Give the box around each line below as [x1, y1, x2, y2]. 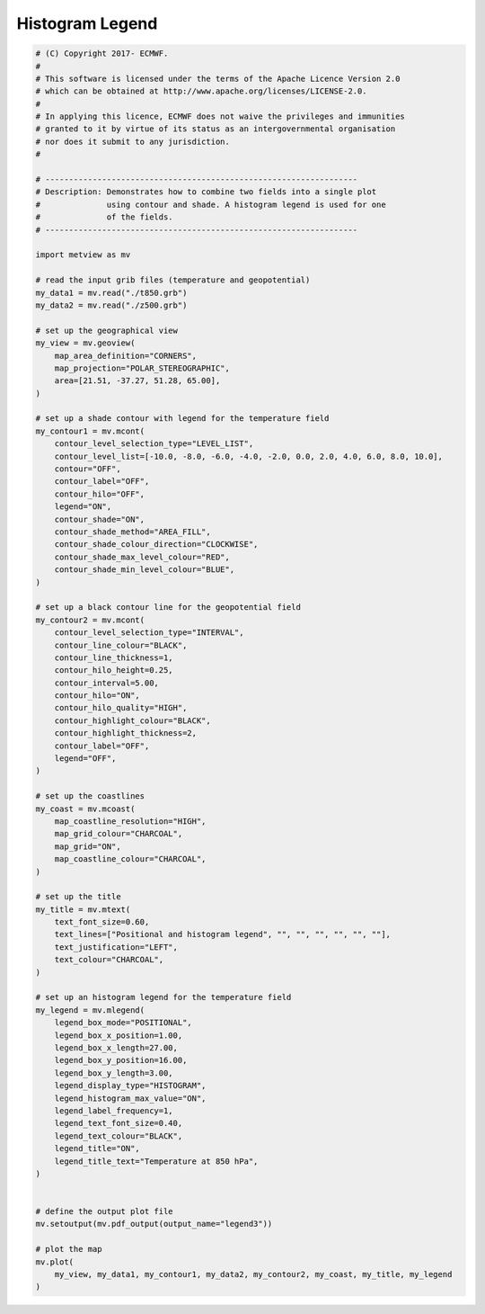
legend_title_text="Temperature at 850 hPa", [54, 1156, 259, 1167]
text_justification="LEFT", [54, 942, 179, 952]
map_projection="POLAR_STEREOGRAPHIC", [54, 362, 231, 373]
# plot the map [35, 1244, 102, 1255]
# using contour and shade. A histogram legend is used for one [35, 199, 386, 210]
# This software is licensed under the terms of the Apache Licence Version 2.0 [35, 73, 401, 84]
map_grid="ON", [54, 841, 121, 852]
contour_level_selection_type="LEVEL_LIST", [54, 439, 254, 449]
